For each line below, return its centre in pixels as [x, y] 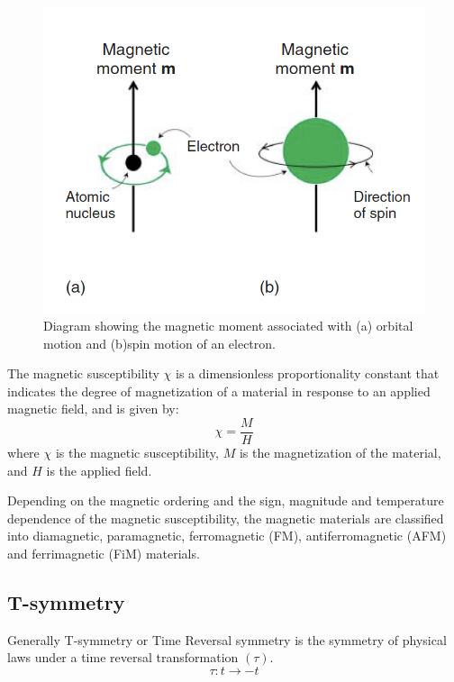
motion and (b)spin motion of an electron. [159, 343]
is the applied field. [99, 470]
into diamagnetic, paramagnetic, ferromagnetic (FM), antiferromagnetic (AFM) [227, 536]
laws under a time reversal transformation [123, 657]
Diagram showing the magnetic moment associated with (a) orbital [228, 326]
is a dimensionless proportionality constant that [308, 373]
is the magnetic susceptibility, [137, 453]
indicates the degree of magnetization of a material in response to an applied [219, 391]
